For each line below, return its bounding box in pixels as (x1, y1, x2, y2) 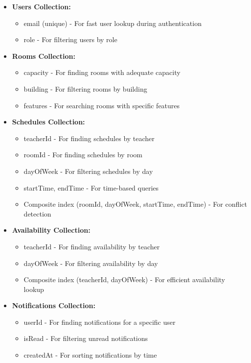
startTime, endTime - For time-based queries (23, 182, 159, 193)
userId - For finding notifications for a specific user (23, 316, 176, 327)
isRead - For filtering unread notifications (23, 333, 148, 343)
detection (23, 208, 51, 218)
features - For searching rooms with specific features (23, 100, 180, 110)
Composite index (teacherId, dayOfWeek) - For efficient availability (23, 274, 225, 285)
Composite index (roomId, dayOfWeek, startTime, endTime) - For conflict (23, 199, 247, 209)
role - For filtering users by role (23, 34, 117, 45)
